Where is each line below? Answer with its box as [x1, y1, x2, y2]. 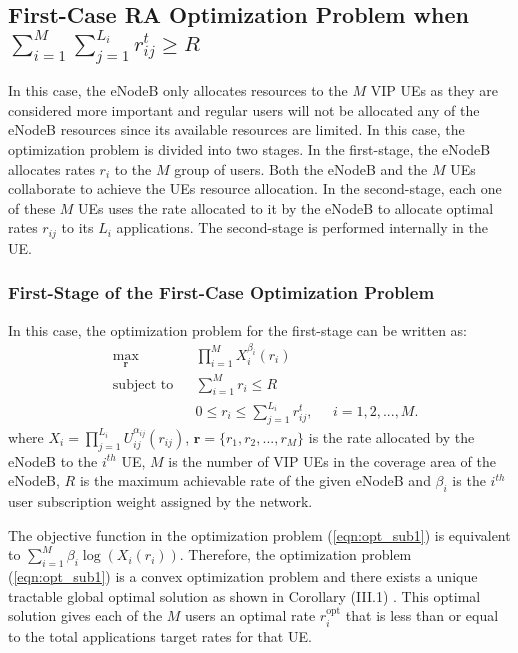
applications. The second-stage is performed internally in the [116, 217, 488, 238]
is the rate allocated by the [308, 426, 475, 447]
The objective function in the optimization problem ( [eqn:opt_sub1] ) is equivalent [8, 524, 511, 545]
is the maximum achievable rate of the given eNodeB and [79, 470, 431, 491]
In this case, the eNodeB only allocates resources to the [8, 80, 348, 101]
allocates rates [8, 158, 95, 179]
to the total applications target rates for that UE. [8, 625, 312, 646]
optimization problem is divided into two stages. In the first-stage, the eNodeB [8, 138, 491, 159]
